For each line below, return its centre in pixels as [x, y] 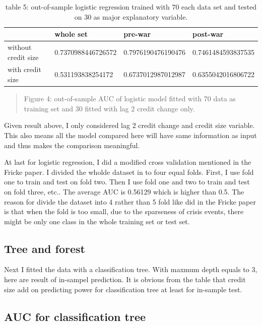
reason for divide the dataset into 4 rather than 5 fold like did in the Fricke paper [130, 201]
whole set [71, 34]
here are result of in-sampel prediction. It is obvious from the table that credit [125, 279]
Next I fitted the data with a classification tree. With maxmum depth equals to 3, [131, 269]
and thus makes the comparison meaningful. [72, 145]
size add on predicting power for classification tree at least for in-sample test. [123, 289]
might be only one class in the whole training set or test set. [97, 221]
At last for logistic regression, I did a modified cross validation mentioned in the [128, 162]
